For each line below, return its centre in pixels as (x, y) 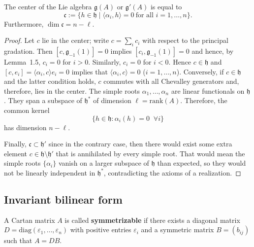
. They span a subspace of (43, 100)
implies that (90, 71)
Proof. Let (19, 40)
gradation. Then (28, 51)
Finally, (15, 144)
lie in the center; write (76, 40)
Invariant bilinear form (63, 199)
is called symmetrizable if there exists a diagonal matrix (152, 220)
